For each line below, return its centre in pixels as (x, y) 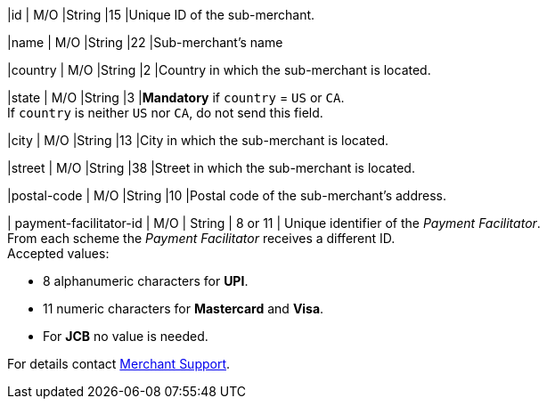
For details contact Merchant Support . (119, 364)
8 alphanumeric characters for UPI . (146, 281)
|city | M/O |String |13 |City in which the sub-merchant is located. (198, 140)
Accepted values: (58, 253)
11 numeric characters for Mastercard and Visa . (184, 309)
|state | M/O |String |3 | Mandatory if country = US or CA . (176, 97)
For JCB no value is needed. (126, 336)
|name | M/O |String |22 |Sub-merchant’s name (145, 42)
